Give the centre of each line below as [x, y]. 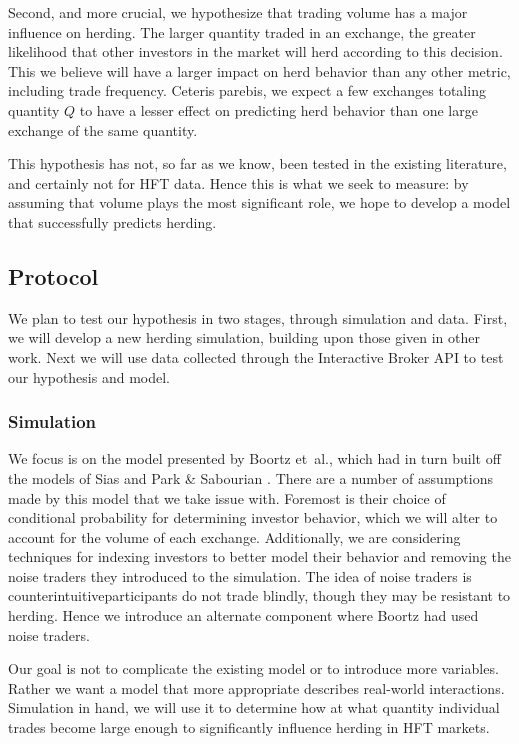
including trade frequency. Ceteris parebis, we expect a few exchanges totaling [247, 90]
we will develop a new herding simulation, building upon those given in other [244, 337]
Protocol [53, 275]
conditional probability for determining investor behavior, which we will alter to [253, 517]
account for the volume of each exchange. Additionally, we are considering [234, 536]
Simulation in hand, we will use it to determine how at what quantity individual [254, 707]
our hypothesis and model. [89, 376]
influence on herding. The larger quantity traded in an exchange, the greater [242, 31]
